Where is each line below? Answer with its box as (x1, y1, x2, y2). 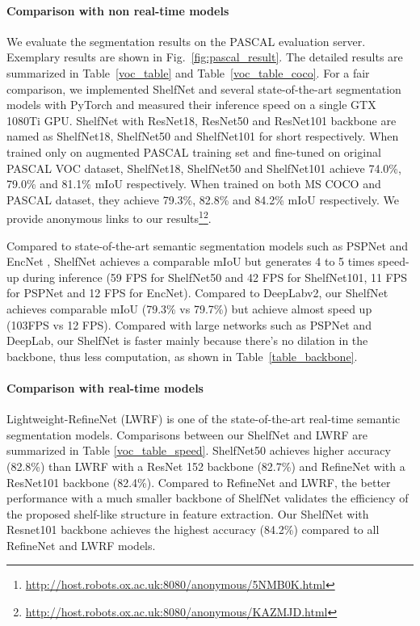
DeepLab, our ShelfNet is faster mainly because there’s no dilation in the (6, 332, 368, 349)
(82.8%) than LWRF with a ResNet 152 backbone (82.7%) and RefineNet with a (6, 457, 405, 474)
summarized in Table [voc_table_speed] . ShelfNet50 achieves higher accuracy (6, 442, 391, 459)
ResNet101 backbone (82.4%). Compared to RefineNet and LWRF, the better (6, 473, 391, 490)
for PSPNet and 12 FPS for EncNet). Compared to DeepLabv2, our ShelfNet (6, 284, 388, 301)
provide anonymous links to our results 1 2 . (6, 208, 212, 226)
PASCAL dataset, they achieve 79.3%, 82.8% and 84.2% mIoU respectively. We (6, 191, 399, 208)
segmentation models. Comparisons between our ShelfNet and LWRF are (6, 426, 368, 443)
